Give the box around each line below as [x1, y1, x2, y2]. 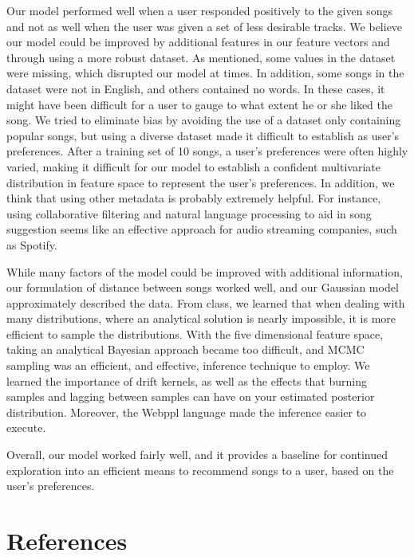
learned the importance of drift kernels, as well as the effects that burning [6, 372, 367, 389]
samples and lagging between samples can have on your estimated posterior [6, 388, 375, 405]
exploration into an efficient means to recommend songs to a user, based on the [6, 461, 394, 478]
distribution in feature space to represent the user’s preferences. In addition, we [6, 174, 395, 190]
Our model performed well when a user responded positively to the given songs [6, 2, 392, 18]
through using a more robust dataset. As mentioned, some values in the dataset [6, 49, 396, 65]
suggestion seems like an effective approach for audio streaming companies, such [6, 221, 397, 237]
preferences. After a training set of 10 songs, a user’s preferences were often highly [6, 143, 408, 159]
